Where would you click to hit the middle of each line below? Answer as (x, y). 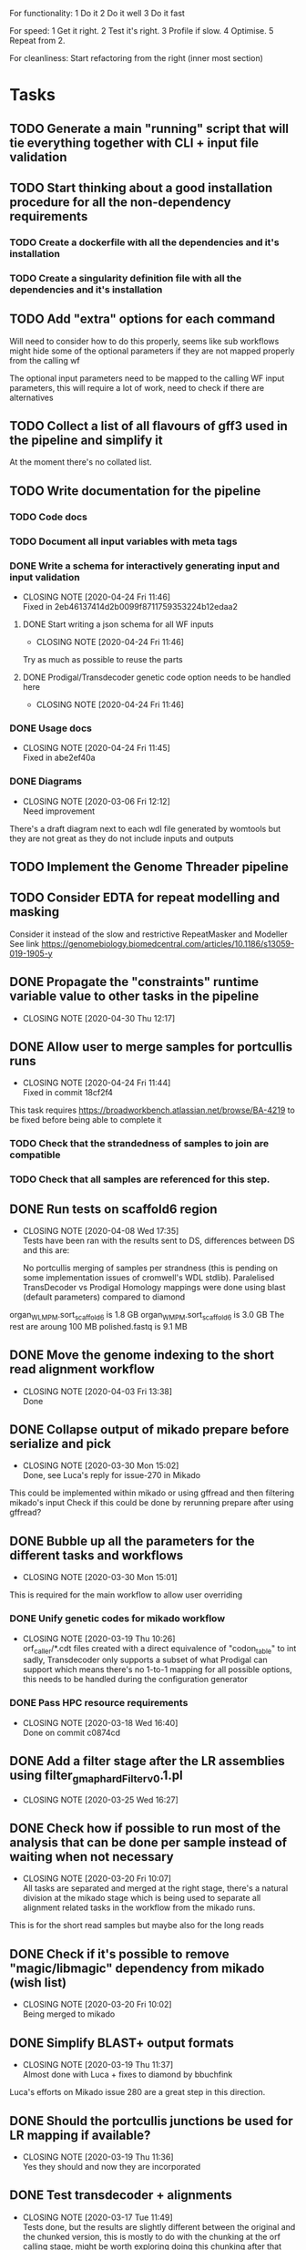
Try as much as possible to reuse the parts (103, 659)
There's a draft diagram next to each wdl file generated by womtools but (145, 828)
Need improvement (59, 811)
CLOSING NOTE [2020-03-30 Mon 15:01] (100, 1577)
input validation (45, 577)
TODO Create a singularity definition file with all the (126, 278)
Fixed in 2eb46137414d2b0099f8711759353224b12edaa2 (130, 606)
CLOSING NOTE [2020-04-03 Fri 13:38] (97, 1391)
